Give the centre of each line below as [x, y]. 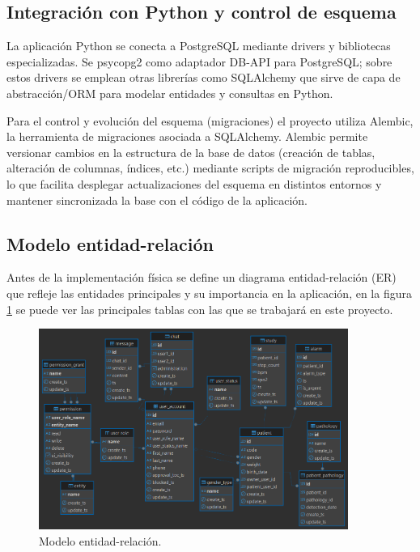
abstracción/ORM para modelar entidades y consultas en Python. [170, 93]
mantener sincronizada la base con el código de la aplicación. [157, 200]
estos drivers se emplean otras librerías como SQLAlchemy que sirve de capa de [204, 77]
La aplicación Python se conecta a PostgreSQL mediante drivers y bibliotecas [199, 46]
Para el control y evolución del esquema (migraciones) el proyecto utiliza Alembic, [210, 120]
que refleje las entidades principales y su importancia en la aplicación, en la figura [209, 293]
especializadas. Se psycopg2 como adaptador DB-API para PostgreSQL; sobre [199, 61]
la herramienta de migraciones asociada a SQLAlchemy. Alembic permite [187, 136]
